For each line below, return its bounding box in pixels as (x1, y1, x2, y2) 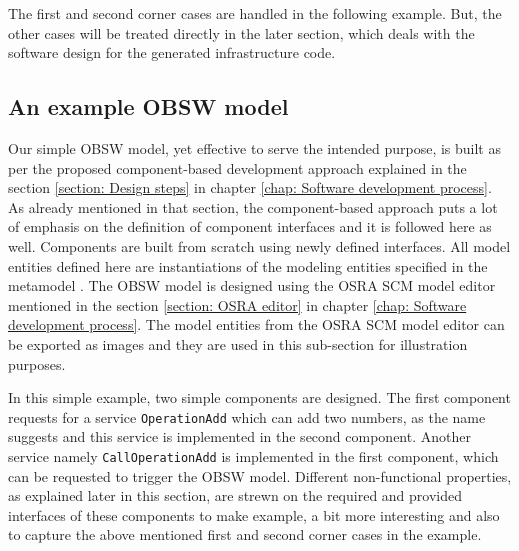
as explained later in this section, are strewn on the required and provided (8, 485, 463, 506)
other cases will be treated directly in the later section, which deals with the (8, 22, 475, 43)
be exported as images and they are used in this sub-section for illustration (8, 333, 468, 354)
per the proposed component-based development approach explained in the (8, 157, 467, 178)
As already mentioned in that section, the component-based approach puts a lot (8, 196, 498, 217)
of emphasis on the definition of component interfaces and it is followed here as (8, 216, 492, 237)
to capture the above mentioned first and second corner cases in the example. (8, 524, 482, 545)
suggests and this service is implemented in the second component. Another (8, 426, 471, 447)
